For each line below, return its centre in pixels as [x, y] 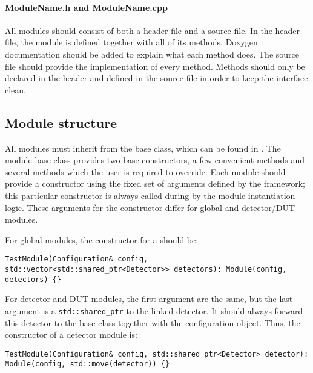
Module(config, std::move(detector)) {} [87, 364]
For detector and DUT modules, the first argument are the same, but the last [149, 299]
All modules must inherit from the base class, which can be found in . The [143, 148]
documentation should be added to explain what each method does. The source [152, 54]
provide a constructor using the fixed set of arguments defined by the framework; [155, 183]
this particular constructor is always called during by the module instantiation [150, 195]
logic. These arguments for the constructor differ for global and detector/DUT [150, 207]
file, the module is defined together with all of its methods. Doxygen [131, 42]
